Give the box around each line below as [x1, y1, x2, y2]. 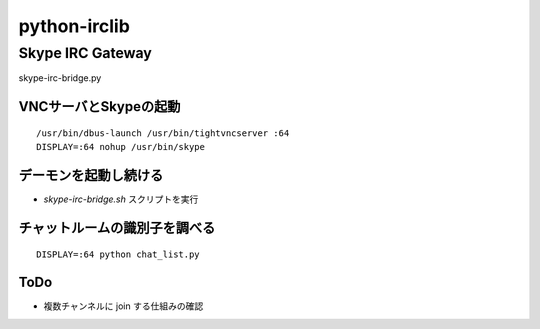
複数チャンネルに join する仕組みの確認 [43, 300, 204, 312]
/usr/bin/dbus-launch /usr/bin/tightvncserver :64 [36, 127, 290, 139]
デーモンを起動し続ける [18, 167, 164, 184]
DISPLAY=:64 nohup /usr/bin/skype [36, 141, 205, 153]
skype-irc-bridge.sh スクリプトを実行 [43, 193, 199, 205]
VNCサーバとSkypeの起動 [18, 98, 181, 115]
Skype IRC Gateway [18, 44, 152, 62]
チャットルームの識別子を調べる [18, 219, 216, 236]
